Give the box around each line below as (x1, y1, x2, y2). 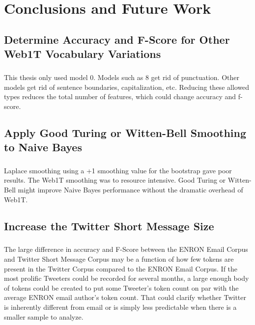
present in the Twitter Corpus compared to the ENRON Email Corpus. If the (4, 263, 238, 273)
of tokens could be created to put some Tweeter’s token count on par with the (4, 282, 239, 293)
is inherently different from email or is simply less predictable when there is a (4, 301, 237, 312)
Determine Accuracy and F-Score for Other (4, 31, 230, 47)
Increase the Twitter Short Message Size (4, 218, 214, 233)
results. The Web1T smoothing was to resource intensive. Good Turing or (4, 175, 226, 185)
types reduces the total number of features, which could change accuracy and (4, 91, 236, 102)
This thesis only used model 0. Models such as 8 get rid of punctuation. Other (4, 72, 239, 82)
